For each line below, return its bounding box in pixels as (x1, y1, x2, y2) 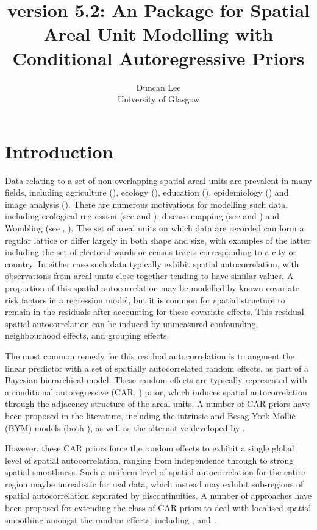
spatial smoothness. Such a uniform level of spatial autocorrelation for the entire (5, 465, 305, 478)
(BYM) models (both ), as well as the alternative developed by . (5, 421, 245, 434)
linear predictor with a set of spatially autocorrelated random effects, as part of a (5, 361, 308, 374)
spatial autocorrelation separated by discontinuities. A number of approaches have (5, 489, 312, 502)
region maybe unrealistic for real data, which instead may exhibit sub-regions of (5, 477, 304, 490)
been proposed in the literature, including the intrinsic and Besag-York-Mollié (5, 409, 296, 422)
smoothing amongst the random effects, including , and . (5, 513, 216, 526)
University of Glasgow (117, 93, 200, 105)
